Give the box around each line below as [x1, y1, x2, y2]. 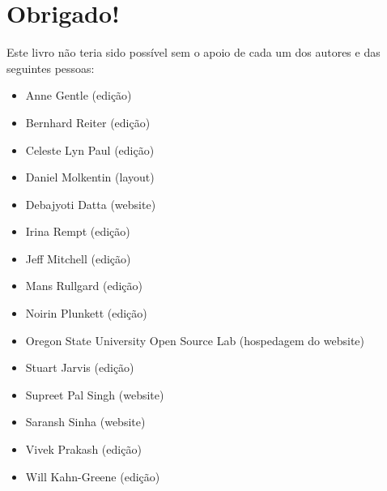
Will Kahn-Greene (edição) [25, 468, 160, 485]
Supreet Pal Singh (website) [25, 386, 164, 403]
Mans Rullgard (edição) [25, 277, 143, 294]
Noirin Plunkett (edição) [25, 305, 147, 322]
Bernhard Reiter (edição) [25, 113, 151, 130]
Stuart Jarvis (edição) [25, 359, 134, 376]
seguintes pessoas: [6, 59, 95, 76]
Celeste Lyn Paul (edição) [25, 141, 155, 158]
